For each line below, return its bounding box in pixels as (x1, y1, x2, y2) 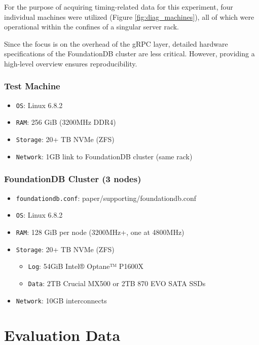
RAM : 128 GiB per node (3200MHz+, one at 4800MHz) (16, 226, 184, 237)
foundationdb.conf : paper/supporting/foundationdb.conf (16, 192, 197, 203)
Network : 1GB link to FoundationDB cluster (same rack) (16, 151, 193, 161)
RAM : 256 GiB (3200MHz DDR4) (16, 117, 116, 127)
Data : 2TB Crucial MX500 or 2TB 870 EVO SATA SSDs (28, 278, 206, 288)
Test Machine (4, 80, 60, 92)
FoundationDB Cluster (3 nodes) (4, 172, 141, 185)
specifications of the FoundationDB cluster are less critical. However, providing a (4, 48, 255, 59)
